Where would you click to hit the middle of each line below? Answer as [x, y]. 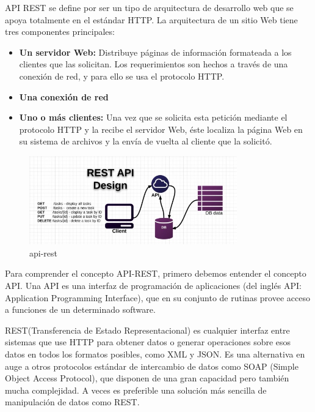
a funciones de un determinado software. [80, 309]
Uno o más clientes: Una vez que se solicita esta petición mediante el [153, 117]
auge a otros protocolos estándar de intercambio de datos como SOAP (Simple [152, 366]
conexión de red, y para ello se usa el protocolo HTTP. [122, 76]
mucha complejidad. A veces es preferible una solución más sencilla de [136, 390]
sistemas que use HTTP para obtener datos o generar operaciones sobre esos [148, 342]
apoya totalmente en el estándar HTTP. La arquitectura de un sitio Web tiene [151, 19]
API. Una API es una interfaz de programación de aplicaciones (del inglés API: [153, 285]
